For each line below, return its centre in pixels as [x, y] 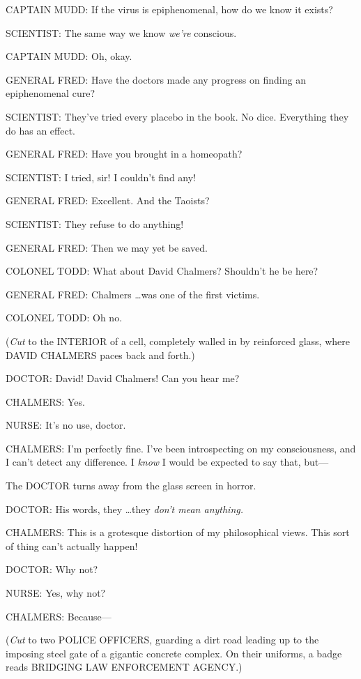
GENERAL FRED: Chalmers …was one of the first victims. [133, 294]
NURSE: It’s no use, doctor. [66, 425]
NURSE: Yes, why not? [56, 593]
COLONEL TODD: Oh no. [64, 318]
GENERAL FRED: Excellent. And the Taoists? [108, 200]
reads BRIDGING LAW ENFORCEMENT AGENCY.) [124, 667]
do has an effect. [41, 130]
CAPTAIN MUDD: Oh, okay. [69, 56]
